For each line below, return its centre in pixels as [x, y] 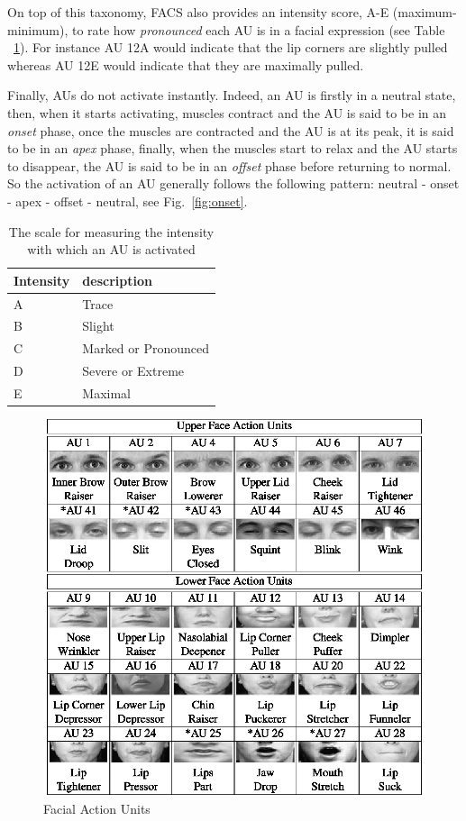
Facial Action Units [97, 809]
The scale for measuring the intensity [111, 231]
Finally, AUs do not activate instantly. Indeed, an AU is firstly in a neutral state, [232, 95]
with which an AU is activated [111, 249]
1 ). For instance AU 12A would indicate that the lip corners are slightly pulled [231, 47]
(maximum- [425, 12]
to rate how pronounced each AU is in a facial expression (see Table [258, 29]
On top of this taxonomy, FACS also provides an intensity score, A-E [198, 12]
